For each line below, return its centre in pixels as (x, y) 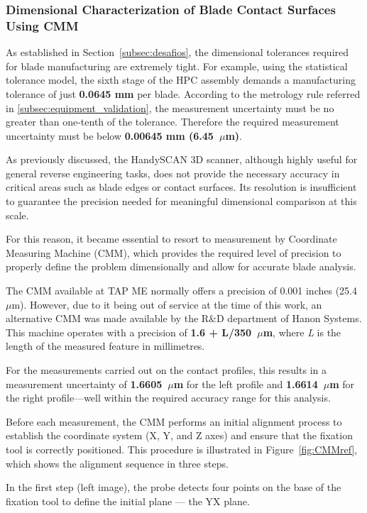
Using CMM (42, 25)
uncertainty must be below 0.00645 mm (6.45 (110, 135)
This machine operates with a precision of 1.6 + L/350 (129, 332)
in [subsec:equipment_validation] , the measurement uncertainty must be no (170, 107)
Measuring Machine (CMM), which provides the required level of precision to (174, 252)
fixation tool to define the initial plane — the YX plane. (128, 501)
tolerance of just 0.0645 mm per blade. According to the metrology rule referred (183, 93)
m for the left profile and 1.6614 (246, 384)
